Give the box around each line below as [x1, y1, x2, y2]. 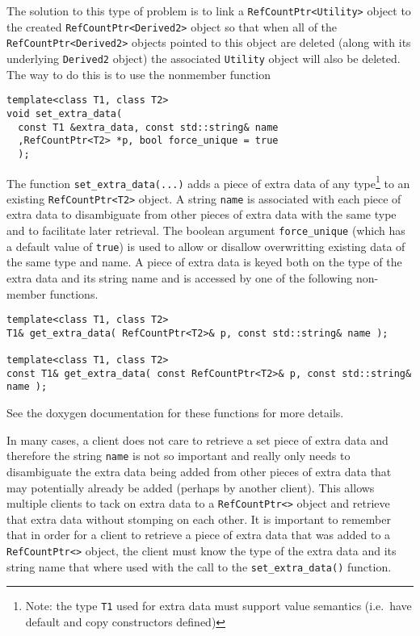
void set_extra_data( [6, 107, 123, 119]
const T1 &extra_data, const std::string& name [18, 121, 279, 133]
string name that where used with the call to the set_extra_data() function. [6, 558, 392, 575]
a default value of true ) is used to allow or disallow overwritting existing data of [6, 237, 405, 254]
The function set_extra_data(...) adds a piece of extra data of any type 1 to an [6, 172, 410, 191]
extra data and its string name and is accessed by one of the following [6, 269, 353, 286]
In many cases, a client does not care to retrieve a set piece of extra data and [6, 431, 388, 448]
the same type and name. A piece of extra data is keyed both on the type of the [6, 253, 402, 270]
